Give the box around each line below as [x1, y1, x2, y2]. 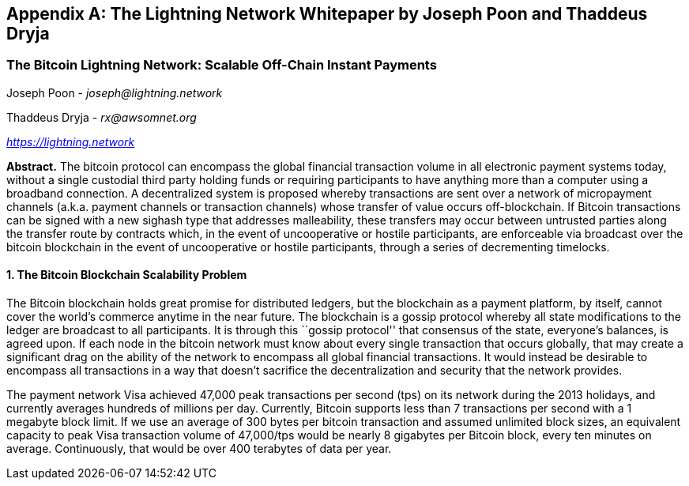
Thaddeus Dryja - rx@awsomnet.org [6, 110, 197, 124]
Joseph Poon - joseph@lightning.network [6, 85, 223, 100]
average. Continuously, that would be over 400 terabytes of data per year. [6, 442, 392, 456]
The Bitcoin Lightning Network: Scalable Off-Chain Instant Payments [6, 57, 437, 73]
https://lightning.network [6, 134, 135, 149]
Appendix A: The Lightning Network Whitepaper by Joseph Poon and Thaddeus [6, 4, 648, 24]
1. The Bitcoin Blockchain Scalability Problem [6, 268, 247, 282]
